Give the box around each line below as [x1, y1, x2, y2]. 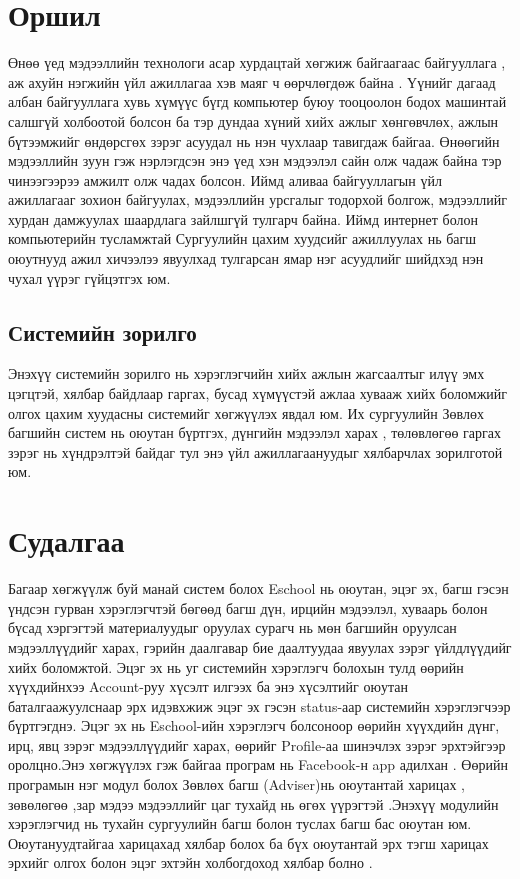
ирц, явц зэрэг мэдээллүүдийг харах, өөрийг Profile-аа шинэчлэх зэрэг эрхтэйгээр [8, 734, 506, 755]
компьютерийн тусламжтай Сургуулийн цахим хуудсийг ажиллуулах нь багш [8, 228, 477, 249]
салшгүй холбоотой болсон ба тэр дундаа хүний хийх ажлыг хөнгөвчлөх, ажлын [8, 110, 499, 131]
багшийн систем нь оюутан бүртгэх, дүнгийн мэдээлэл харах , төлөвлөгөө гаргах [8, 422, 501, 443]
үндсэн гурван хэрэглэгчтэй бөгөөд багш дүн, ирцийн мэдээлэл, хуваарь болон [8, 597, 488, 618]
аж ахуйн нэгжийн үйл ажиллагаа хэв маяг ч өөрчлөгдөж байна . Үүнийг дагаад [8, 71, 496, 92]
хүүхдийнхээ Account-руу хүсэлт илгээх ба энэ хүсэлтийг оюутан [8, 676, 408, 697]
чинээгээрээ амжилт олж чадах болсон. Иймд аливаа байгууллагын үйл [8, 169, 442, 190]
